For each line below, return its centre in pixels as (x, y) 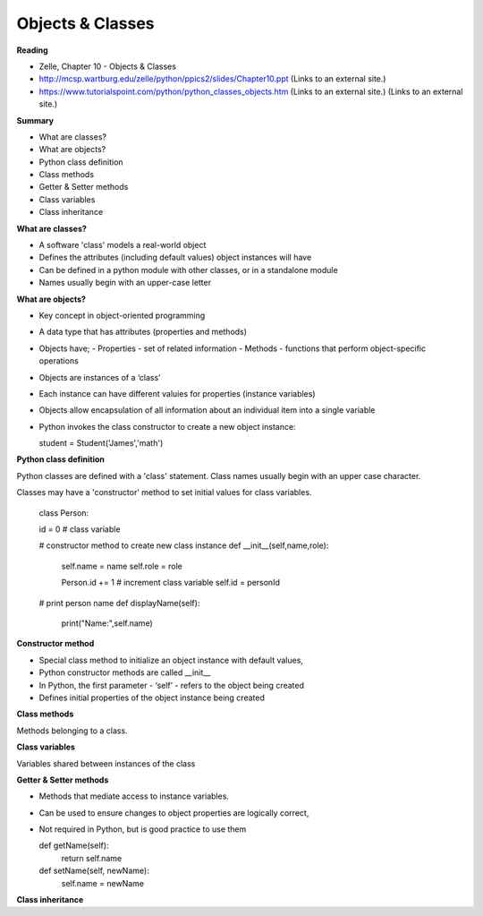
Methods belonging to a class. (72, 731)
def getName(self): (74, 845)
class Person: (64, 513)
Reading (32, 50)
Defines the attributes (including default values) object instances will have (175, 257)
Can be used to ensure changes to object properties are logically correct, (174, 813)
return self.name (92, 858)
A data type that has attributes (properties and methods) (143, 332)
